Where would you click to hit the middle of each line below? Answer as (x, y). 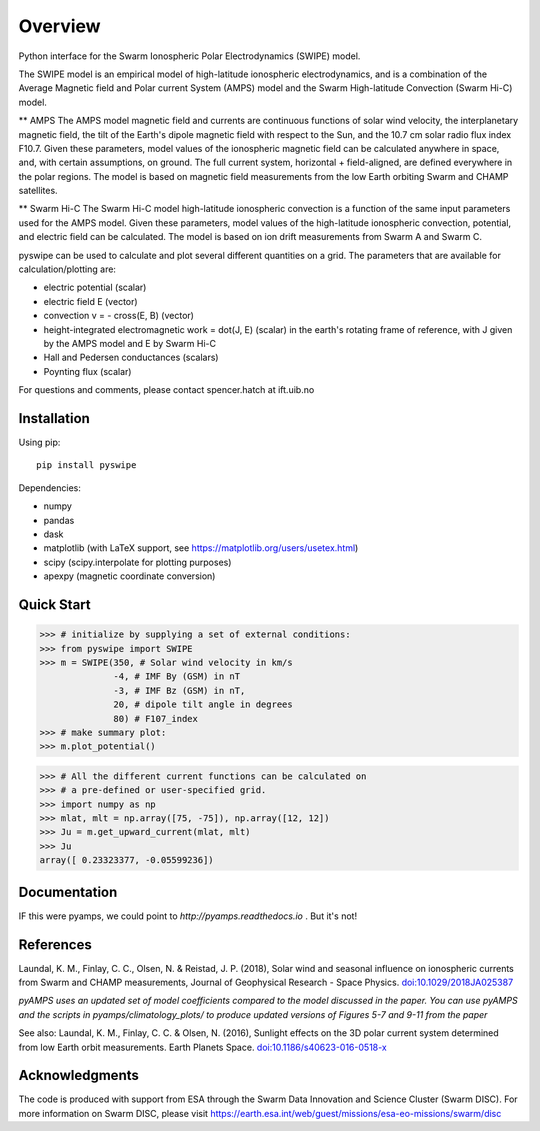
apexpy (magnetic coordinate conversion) (129, 576)
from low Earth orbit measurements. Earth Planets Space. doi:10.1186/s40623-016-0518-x (202, 1047)
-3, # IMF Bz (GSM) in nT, (179, 690)
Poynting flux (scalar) (87, 371)
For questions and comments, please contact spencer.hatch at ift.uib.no (166, 390)
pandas (59, 520)
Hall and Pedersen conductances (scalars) (131, 357)
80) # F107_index (156, 718)
